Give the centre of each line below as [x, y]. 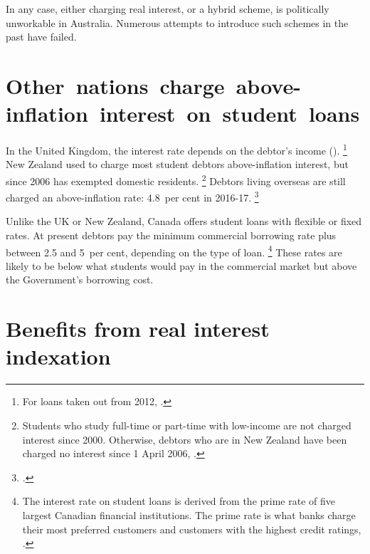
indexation [58, 356]
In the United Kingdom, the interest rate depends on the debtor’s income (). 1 [176, 149]
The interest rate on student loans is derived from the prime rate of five [179, 501]
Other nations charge [115, 85]
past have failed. [41, 37]
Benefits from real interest [138, 329]
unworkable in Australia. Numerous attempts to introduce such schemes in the [177, 22]
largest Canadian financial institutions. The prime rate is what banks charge [189, 514]
